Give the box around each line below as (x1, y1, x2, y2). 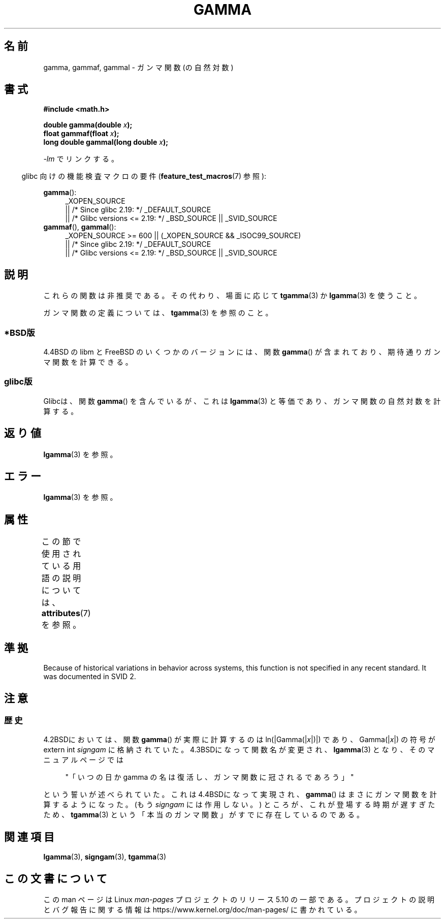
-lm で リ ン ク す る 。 (43, 154, 119, 164)
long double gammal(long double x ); (43, 138, 169, 147)
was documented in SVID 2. (43, 672, 136, 681)
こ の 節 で (41, 536, 81, 547)
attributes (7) (41, 608, 91, 619)
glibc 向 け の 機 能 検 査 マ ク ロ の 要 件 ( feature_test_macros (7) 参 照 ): (21, 172, 267, 181)
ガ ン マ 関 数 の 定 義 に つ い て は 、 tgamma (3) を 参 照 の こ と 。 (43, 308, 273, 317)
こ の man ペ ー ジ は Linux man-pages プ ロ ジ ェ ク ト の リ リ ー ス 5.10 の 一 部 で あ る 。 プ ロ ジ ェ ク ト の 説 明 (43, 895, 435, 904)
